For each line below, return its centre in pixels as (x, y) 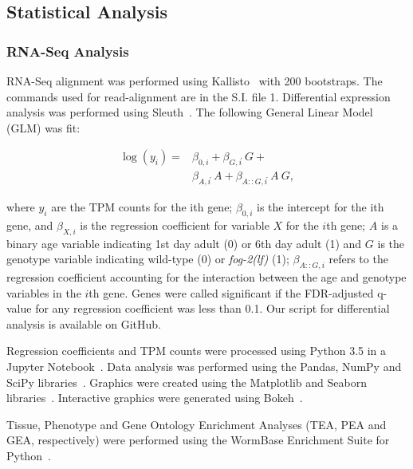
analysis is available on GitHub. (84, 323)
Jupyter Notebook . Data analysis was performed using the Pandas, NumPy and (204, 366)
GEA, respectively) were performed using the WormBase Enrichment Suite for (198, 440)
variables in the (44, 292)
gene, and (30, 225)
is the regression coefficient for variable (175, 225)
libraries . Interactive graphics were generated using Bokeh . (155, 398)
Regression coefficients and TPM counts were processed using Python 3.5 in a (197, 351)
